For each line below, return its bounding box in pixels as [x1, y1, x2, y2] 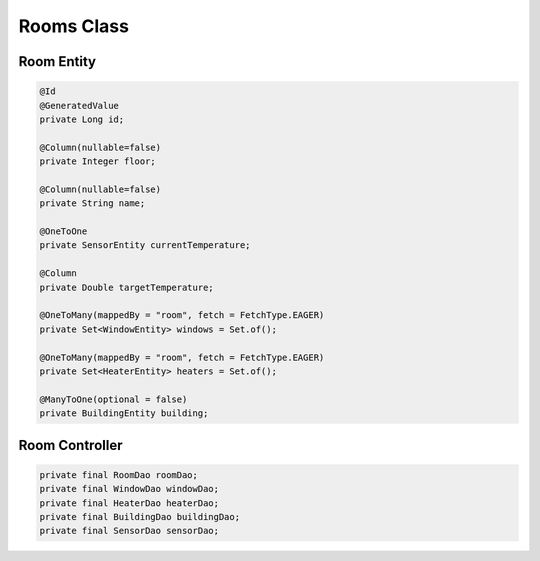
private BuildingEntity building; [39, 408, 209, 419]
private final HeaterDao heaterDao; [39, 497, 220, 509]
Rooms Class [18, 15, 130, 37]
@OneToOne [39, 226, 88, 237]
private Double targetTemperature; [39, 281, 214, 293]
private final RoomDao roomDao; [39, 469, 199, 480]
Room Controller [18, 436, 123, 454]
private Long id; [39, 113, 125, 125]
